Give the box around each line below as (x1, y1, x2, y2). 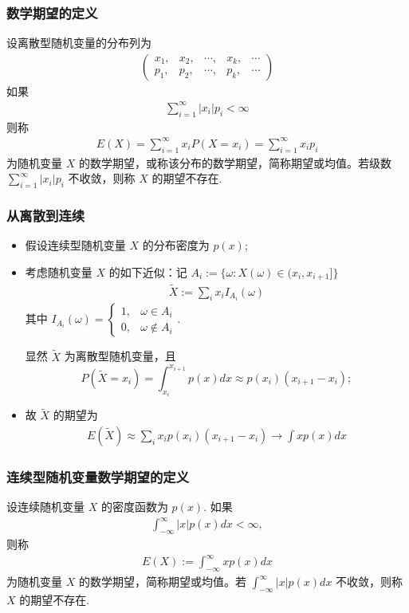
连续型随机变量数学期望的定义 (6, 466, 190, 486)
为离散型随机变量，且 (64, 348, 176, 364)
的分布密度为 (142, 237, 210, 253)
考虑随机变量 (25, 263, 92, 280)
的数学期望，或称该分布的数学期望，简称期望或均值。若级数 (78, 154, 391, 171)
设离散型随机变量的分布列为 (6, 34, 151, 51)
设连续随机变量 (6, 498, 85, 515)
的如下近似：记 (108, 263, 187, 280)
